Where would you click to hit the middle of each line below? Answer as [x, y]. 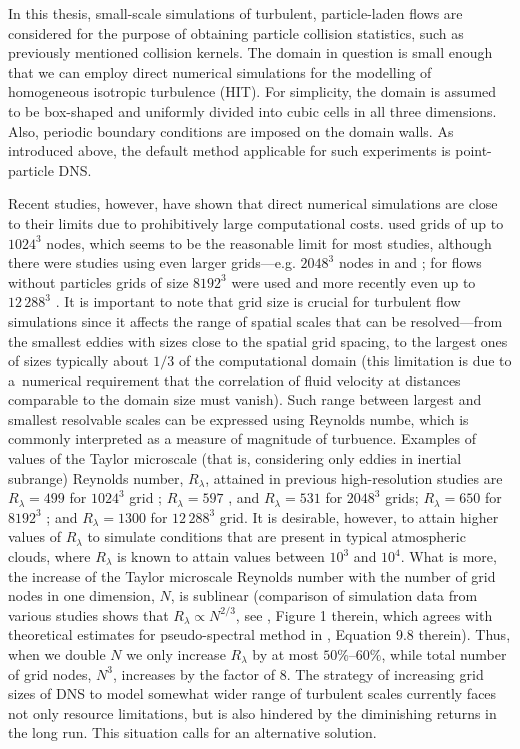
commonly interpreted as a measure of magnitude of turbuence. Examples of [242, 438]
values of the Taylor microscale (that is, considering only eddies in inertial [235, 458]
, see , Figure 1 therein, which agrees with [364, 614]
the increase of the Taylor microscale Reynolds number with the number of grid [252, 575]
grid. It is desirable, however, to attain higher [359, 516]
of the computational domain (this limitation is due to [345, 360]
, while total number [444, 654]
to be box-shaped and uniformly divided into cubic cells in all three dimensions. [252, 110]
